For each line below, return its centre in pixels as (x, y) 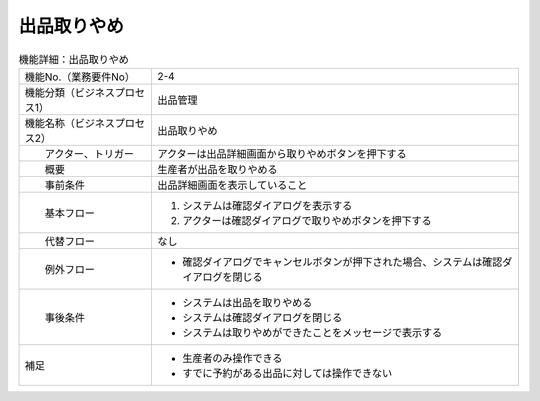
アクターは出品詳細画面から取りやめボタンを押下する (281, 153)
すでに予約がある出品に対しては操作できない (287, 373)
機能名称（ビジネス (69, 123)
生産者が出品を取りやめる (217, 169)
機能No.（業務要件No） (79, 77)
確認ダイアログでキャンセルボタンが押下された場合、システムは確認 (342, 262)
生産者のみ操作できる (232, 358)
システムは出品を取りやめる (247, 302)
